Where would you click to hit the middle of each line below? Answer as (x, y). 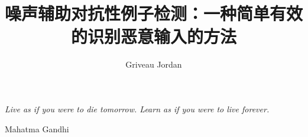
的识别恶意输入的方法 (153, 36)
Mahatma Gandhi (37, 128)
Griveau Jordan (154, 64)
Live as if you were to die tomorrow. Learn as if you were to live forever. (137, 108)
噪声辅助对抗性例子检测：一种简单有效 (154, 13)
